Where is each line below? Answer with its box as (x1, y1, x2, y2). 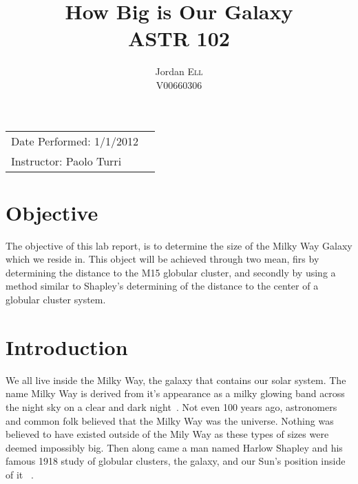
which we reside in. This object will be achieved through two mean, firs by (6, 252, 319, 266)
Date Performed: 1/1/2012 (11, 132, 138, 149)
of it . (6, 467, 34, 481)
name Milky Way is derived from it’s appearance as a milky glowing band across (6, 386, 345, 401)
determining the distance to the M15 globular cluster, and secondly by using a (6, 265, 336, 279)
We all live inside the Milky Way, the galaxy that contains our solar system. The (6, 372, 346, 387)
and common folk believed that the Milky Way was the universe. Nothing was (6, 413, 334, 427)
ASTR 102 (128, 24, 230, 52)
